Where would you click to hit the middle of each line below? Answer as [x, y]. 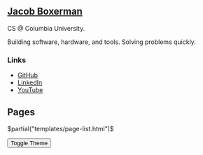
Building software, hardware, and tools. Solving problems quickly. [101, 42]
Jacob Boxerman [45, 12]
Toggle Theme [29, 143]
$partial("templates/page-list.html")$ [61, 128]
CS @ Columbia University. [46, 28]
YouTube [30, 90]
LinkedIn [30, 82]
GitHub [28, 75]
